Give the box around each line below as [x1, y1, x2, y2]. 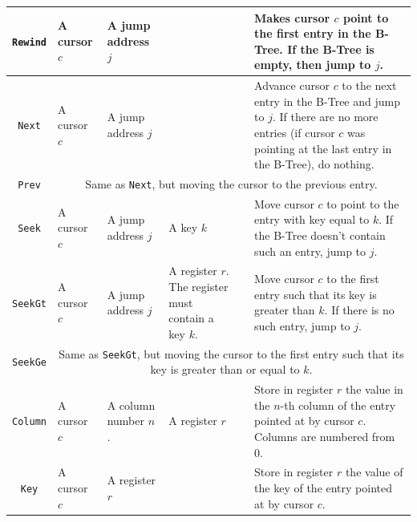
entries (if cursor [254, 123, 335, 140]
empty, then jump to [254, 56, 371, 73]
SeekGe [12, 357, 47, 369]
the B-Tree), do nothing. [254, 156, 374, 172]
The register [168, 278, 229, 295]
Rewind [12, 36, 47, 48]
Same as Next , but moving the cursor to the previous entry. [85, 175, 378, 192]
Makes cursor [254, 9, 330, 26]
